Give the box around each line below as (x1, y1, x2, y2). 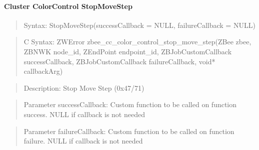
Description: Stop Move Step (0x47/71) (23, 82, 144, 93)
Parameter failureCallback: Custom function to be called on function (23, 126, 234, 136)
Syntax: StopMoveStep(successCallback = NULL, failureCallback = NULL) (23, 19, 255, 30)
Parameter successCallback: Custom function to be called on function (23, 99, 237, 110)
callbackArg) (23, 66, 63, 76)
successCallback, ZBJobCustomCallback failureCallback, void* (23, 56, 215, 66)
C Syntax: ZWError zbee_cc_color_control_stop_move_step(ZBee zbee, (23, 36, 251, 47)
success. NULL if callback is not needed (23, 109, 145, 119)
